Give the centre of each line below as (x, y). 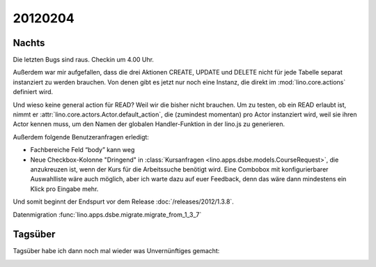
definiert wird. (33, 92)
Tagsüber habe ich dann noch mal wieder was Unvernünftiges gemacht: (116, 251)
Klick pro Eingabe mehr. (64, 189)
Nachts (29, 43)
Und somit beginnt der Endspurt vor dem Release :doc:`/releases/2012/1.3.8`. (124, 201)
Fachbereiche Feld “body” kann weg (83, 150)
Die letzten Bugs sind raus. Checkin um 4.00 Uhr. (84, 60)
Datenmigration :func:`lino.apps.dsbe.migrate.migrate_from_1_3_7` (107, 214)
